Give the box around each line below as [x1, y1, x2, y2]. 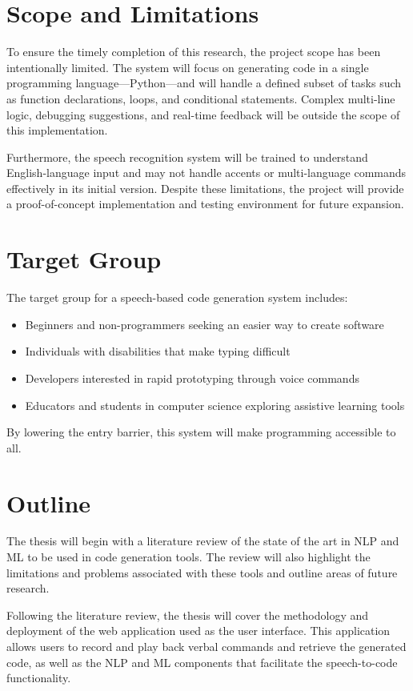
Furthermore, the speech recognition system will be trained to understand [6, 148, 368, 165]
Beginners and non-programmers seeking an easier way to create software [25, 315, 384, 332]
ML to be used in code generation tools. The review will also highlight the [6, 548, 371, 565]
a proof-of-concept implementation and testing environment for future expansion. [6, 195, 404, 212]
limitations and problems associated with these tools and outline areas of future [6, 564, 398, 581]
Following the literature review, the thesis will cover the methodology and [6, 606, 369, 623]
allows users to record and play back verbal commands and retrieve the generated [6, 638, 407, 655]
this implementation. [6, 122, 108, 139]
